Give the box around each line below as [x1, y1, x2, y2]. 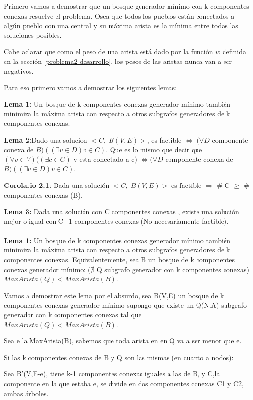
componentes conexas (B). [4, 189, 83, 200]
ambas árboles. [4, 388, 49, 398]
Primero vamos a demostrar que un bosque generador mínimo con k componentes [4, 1, 249, 11]
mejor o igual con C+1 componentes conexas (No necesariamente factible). [4, 215, 229, 226]
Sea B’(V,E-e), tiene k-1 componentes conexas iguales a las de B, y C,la [4, 369, 220, 379]
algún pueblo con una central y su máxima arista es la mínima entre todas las [4, 20, 238, 31]
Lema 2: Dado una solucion [4, 134, 87, 145]
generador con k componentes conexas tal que [4, 309, 141, 320]
